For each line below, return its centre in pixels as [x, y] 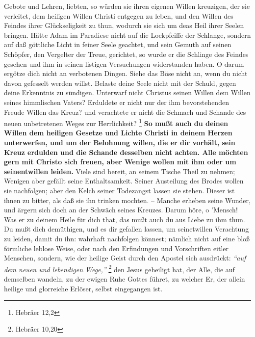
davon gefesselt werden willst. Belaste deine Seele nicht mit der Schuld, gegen [120, 83]
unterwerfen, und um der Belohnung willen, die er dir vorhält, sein [120, 142]
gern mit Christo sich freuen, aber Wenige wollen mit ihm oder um [120, 162]
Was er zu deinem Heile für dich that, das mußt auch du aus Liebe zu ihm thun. [125, 219]
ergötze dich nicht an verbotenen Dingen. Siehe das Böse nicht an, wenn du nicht [126, 73]
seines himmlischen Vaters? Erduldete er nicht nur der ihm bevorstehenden [116, 102]
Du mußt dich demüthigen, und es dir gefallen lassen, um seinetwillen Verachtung [127, 229]
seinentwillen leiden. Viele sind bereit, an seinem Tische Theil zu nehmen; [120, 171]
